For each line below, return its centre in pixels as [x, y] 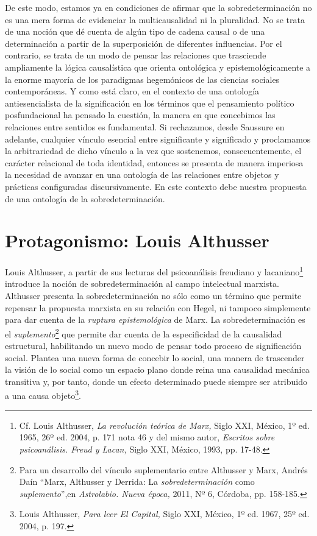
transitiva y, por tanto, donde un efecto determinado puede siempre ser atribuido [156, 381]
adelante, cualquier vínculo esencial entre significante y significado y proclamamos [158, 139]
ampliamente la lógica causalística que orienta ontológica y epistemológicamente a [158, 67]
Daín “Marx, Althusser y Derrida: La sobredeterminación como [137, 481]
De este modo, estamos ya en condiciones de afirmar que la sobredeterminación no [158, 7]
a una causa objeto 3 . [43, 395]
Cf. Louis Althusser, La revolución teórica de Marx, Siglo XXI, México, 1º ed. [164, 425]
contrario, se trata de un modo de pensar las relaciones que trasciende [136, 55]
